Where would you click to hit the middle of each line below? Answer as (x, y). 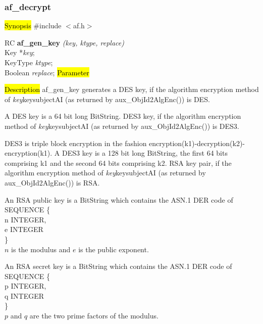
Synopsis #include (33, 26)
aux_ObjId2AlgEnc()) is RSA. (52, 182)
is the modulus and (41, 249)
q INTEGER (24, 295)
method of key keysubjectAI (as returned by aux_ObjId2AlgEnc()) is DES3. (122, 126)
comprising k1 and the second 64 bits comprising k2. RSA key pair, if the (118, 163)
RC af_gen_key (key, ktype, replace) (64, 42)
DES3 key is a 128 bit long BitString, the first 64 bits (145, 153)
